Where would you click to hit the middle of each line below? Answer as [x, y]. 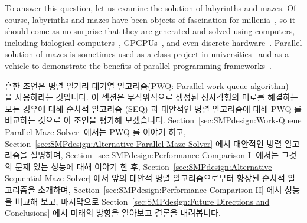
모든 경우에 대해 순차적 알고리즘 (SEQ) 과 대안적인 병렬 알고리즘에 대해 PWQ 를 [153, 108]
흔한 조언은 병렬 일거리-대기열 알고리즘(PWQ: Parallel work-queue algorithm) [147, 85]
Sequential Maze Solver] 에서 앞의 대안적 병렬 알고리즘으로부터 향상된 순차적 [145, 178]
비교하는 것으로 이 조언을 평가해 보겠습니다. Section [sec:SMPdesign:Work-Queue [153, 120]
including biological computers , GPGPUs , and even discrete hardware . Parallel [153, 42]
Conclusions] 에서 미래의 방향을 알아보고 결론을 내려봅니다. [113, 213]
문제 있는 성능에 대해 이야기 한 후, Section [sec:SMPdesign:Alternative [143, 166]
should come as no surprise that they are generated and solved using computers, [150, 31]
